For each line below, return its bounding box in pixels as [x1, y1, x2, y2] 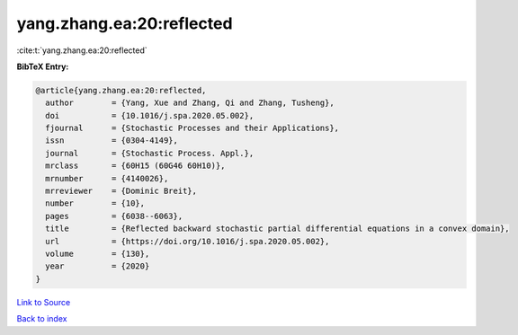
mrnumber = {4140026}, [45, 173, 169, 183]
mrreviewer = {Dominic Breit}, [45, 186, 198, 197]
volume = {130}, [45, 249, 150, 259]
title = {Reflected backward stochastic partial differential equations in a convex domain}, [45, 224, 510, 234]
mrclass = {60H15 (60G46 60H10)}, [45, 161, 226, 171]
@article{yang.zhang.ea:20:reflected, [35, 85, 207, 95]
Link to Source [16, 296, 71, 307]
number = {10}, [45, 198, 146, 208]
